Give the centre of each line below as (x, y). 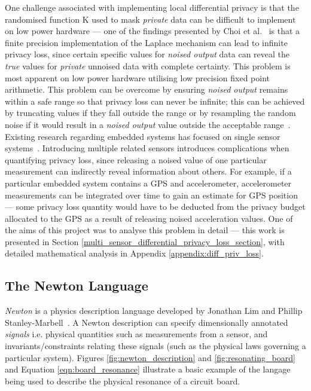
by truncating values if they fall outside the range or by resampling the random (150, 113)
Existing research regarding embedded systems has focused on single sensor (143, 136)
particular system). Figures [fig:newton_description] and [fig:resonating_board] (150, 357)
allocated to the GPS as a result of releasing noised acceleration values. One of (149, 218)
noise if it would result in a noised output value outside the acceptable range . (148, 124)
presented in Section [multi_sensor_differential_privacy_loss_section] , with (145, 241)
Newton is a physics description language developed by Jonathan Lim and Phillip (154, 311)
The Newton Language (77, 285)
